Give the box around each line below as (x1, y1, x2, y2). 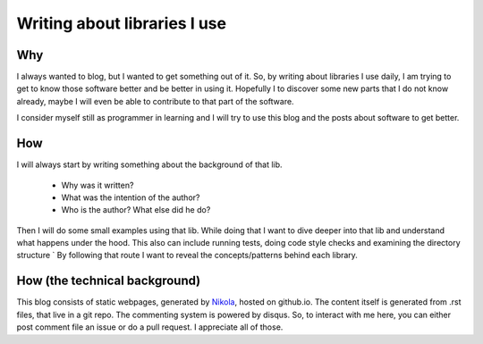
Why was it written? (61, 180, 134, 190)
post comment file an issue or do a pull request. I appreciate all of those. (16, 322, 284, 332)
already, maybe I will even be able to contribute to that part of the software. (16, 96, 294, 106)
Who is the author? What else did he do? (61, 205, 211, 215)
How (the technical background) (16, 273, 201, 289)
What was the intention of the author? (61, 192, 200, 203)
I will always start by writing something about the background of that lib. (16, 159, 283, 170)
